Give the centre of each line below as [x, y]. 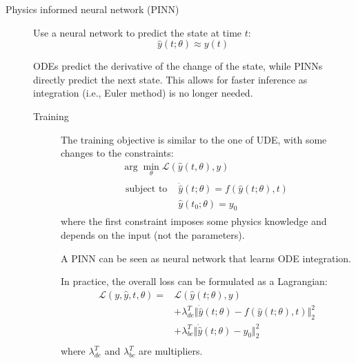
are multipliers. [171, 351]
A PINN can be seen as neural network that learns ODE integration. [206, 258]
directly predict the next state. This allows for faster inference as [170, 79]
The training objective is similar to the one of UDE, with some [194, 139]
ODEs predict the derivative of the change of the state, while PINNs [178, 66]
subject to [147, 189]
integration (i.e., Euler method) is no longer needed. [143, 93]
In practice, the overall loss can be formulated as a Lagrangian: [194, 281]
